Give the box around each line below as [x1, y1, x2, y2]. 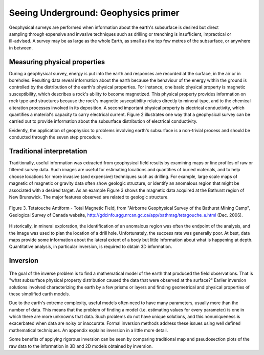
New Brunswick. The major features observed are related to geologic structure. [9, 194, 169, 200]
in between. [9, 44, 33, 51]
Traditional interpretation [9, 147, 88, 155]
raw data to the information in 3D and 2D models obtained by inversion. [9, 343, 153, 349]
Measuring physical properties [9, 58, 105, 66]
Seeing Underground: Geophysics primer [9, 7, 179, 18]
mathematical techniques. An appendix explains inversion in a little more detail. [9, 327, 168, 333]
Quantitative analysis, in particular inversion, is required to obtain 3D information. [9, 244, 172, 249]
